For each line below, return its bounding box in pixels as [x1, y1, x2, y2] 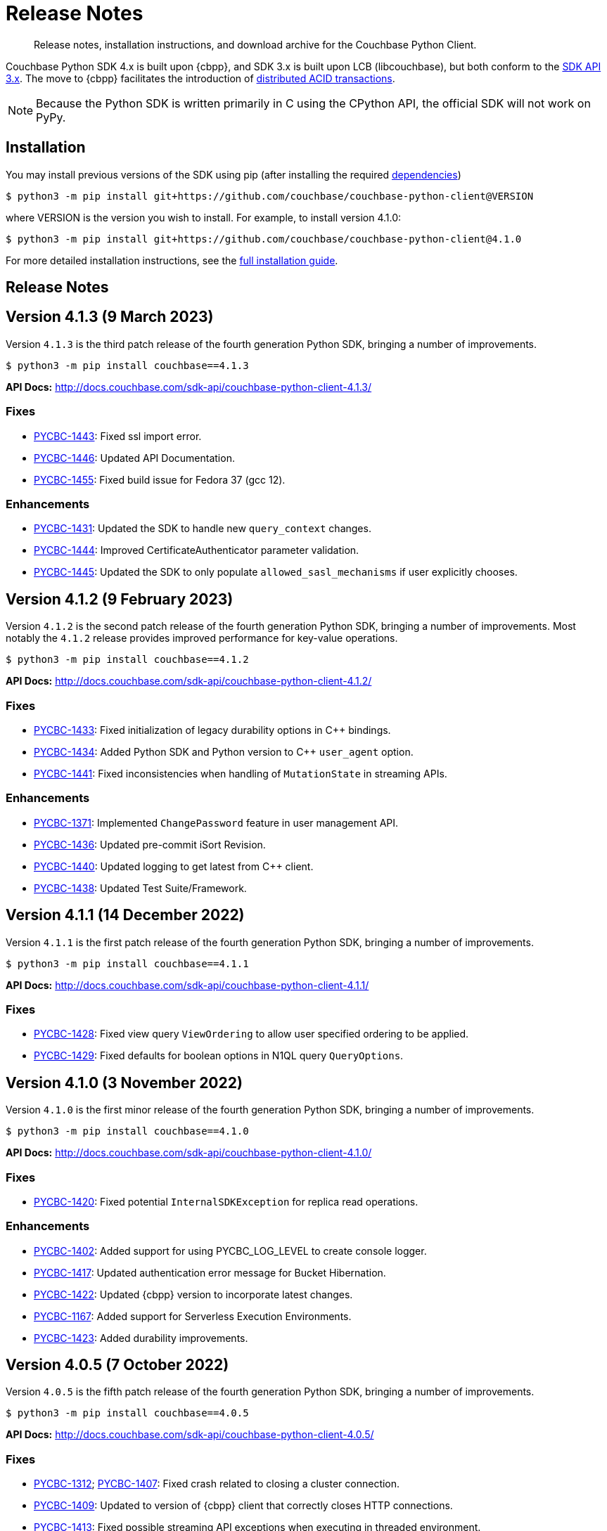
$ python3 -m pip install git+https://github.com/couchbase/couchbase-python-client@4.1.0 [6, 233, 522, 245]
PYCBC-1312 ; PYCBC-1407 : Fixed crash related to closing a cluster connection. [34, 1478, 400, 1490]
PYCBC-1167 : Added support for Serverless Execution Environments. [34, 1310, 352, 1322]
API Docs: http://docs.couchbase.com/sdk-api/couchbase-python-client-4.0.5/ [6, 1428, 374, 1441]
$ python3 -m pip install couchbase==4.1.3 [6, 359, 249, 371]
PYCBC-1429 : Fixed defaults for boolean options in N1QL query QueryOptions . [34, 1049, 404, 1062]
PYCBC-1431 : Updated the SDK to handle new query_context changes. [34, 522, 371, 535]
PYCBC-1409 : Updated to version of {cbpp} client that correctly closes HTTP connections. [34, 1499, 453, 1512]
